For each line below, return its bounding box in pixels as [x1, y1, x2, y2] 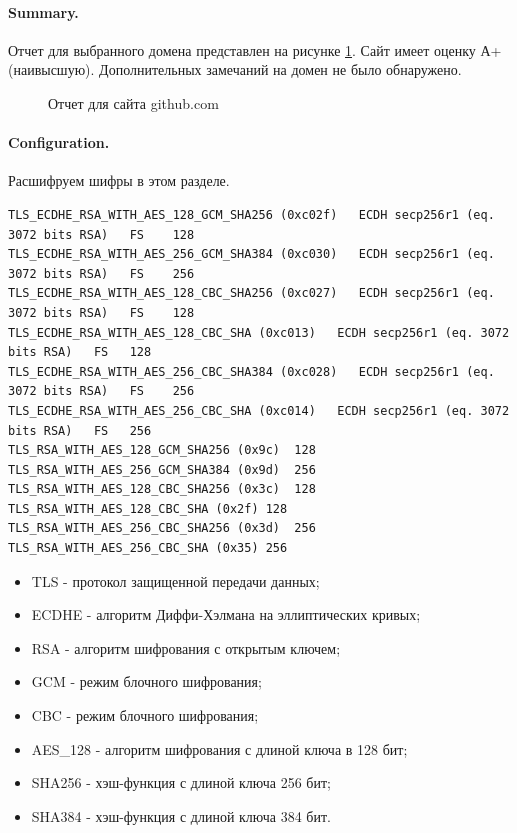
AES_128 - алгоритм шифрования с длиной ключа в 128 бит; [31, 738, 408, 759]
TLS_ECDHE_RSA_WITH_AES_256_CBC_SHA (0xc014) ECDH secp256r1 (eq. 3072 [8, 403, 510, 418]
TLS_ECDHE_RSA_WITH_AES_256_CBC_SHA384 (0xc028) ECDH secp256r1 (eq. [8, 364, 495, 379]
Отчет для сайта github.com [48, 92, 219, 113]
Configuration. [8, 132, 110, 153]
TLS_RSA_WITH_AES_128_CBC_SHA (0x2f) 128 [8, 501, 288, 516]
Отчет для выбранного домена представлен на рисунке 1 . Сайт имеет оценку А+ [8, 39, 502, 60]
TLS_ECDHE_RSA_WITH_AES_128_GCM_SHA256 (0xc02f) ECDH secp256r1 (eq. [8, 207, 495, 222]
